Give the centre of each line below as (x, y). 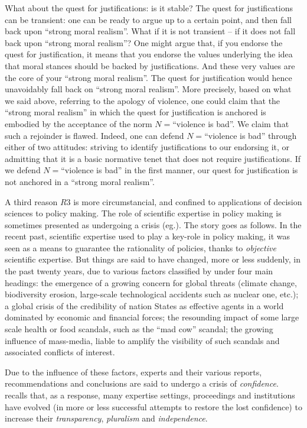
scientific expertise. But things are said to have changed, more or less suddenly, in (153, 259)
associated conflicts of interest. (60, 352)
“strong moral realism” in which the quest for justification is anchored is (135, 112)
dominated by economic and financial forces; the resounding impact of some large (152, 317)
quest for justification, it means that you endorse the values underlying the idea (149, 54)
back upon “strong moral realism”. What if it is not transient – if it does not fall (150, 31)
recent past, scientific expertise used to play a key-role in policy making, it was (148, 236)
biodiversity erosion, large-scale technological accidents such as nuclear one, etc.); (152, 294)
